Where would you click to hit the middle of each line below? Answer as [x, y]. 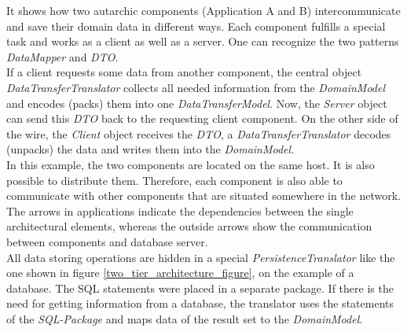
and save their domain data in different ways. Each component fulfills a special [196, 26]
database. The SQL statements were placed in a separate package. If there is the [200, 288]
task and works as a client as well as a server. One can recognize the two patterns [203, 41]
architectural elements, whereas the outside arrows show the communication [189, 226]
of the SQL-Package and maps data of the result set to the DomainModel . [185, 318]
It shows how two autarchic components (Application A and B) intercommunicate [203, 10]
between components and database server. [107, 241]
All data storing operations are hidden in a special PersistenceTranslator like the [201, 257]
